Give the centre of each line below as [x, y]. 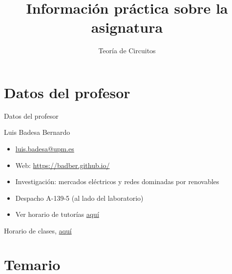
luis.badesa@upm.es [45, 149]
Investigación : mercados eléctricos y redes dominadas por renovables [117, 181]
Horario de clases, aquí [38, 231]
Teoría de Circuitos [127, 51]
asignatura [127, 27]
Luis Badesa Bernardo [37, 132]
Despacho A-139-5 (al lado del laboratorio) [79, 198]
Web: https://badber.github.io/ [63, 165]
